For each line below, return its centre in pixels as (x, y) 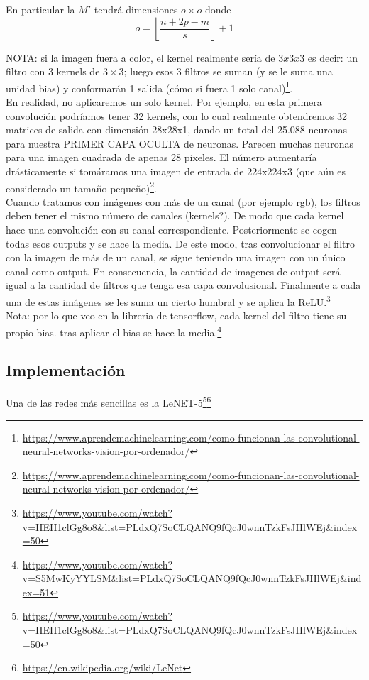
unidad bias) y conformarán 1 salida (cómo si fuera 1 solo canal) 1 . (149, 87)
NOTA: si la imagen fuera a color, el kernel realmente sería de (141, 57)
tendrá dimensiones (136, 9)
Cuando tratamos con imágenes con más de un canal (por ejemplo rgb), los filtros (183, 201)
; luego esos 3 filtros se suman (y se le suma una (228, 71)
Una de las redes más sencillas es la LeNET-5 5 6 (109, 401)
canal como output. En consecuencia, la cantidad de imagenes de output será (173, 271)
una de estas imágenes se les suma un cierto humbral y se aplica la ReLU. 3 (168, 301)
